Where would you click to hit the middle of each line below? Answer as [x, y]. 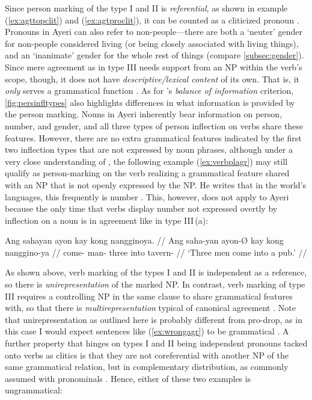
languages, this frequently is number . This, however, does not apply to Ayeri [147, 196]
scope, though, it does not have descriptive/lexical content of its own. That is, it [152, 78]
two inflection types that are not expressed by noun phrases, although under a [149, 149]
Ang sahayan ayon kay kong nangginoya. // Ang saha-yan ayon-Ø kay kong [144, 240]
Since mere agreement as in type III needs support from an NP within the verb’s [154, 66]
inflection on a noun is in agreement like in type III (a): [107, 220]
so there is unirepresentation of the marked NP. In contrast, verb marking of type [155, 284]
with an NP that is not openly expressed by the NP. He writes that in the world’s [156, 184]
